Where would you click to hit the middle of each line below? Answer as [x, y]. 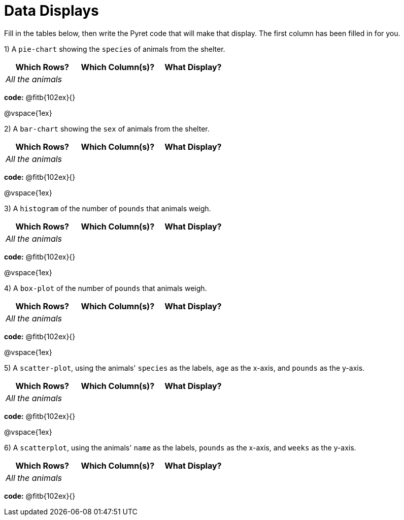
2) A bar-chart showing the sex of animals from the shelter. [107, 128]
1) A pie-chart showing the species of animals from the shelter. [115, 49]
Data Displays [52, 11]
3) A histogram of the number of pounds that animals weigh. [108, 208]
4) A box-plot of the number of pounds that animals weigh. [106, 288]
